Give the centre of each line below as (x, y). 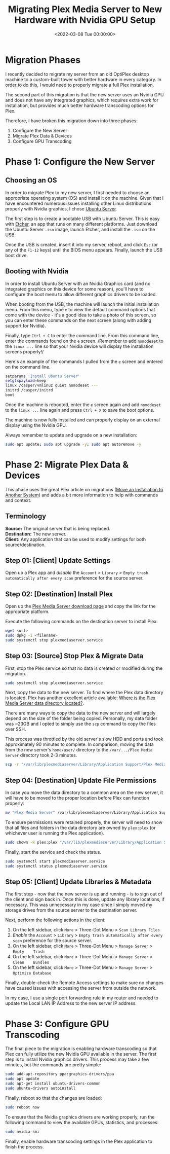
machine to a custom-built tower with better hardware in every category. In (83, 79)
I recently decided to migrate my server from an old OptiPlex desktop (77, 74)
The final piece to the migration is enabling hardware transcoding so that (81, 1049)
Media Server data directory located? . (45, 703)
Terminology (26, 516)
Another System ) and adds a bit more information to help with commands (82, 495)
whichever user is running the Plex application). (55, 833)
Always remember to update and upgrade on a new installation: (71, 435)
